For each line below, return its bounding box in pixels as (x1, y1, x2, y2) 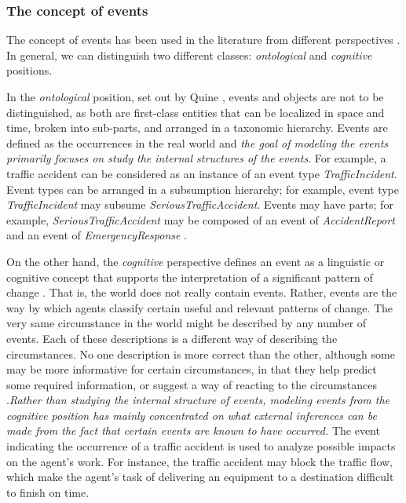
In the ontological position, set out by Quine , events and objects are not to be (6, 89, 384, 104)
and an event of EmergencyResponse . (6, 227, 187, 243)
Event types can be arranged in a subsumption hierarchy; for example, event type (6, 180, 399, 197)
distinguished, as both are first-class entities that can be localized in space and (6, 104, 385, 120)
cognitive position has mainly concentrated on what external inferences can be (6, 406, 377, 423)
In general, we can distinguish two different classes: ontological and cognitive (6, 46, 372, 63)
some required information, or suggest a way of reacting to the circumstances (6, 376, 377, 392)
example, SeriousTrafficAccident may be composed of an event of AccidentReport (6, 211, 395, 228)
